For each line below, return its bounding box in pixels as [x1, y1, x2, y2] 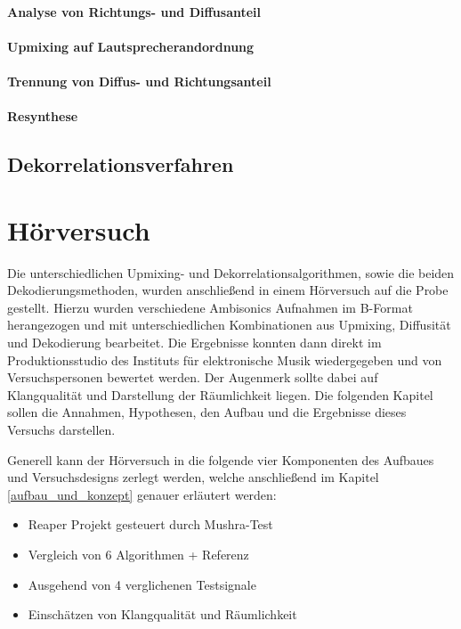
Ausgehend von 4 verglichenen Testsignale [28, 575, 256, 593]
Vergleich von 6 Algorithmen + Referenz [28, 544, 249, 563]
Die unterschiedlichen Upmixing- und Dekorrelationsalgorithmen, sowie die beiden [7, 263, 455, 282]
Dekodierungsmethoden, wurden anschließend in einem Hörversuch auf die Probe [7, 281, 449, 299]
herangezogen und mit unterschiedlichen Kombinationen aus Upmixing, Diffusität [7, 315, 451, 334]
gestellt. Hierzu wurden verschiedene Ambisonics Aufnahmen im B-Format [7, 298, 413, 316]
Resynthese [7, 107, 78, 126]
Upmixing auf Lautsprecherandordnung [7, 37, 255, 55]
